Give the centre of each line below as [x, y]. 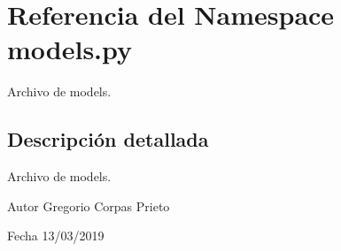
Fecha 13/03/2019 [56, 236]
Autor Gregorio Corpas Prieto [89, 205]
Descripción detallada [108, 139]
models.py [70, 49]
